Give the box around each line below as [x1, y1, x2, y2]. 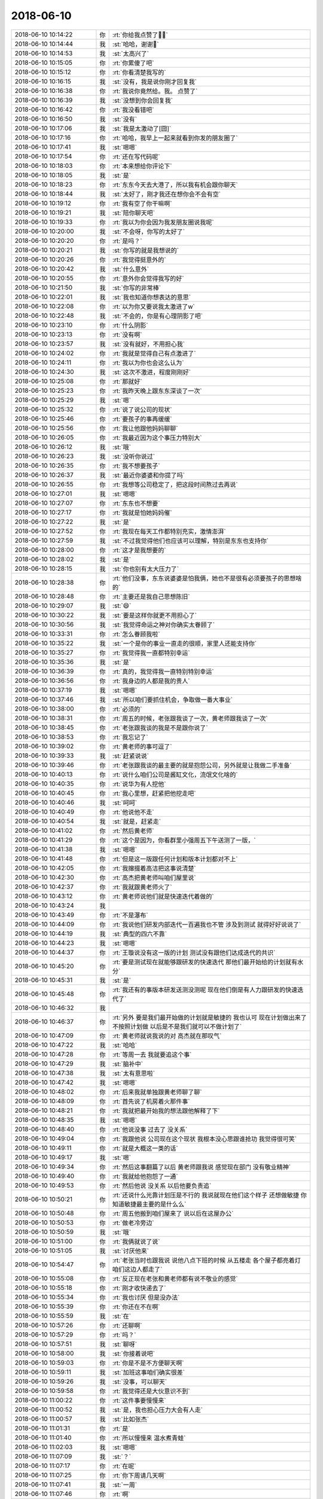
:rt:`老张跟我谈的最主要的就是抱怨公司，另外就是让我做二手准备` [112, 761, 292, 769]
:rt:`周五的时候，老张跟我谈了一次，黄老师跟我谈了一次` [112, 714, 268, 723]
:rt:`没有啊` [112, 330, 142, 339]
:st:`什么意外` [112, 264, 150, 273]
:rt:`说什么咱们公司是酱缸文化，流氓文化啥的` [112, 770, 238, 779]
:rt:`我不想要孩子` [112, 462, 160, 470]
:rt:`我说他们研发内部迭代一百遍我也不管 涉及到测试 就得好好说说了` [112, 920, 301, 929]
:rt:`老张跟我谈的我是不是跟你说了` [112, 723, 208, 732]
